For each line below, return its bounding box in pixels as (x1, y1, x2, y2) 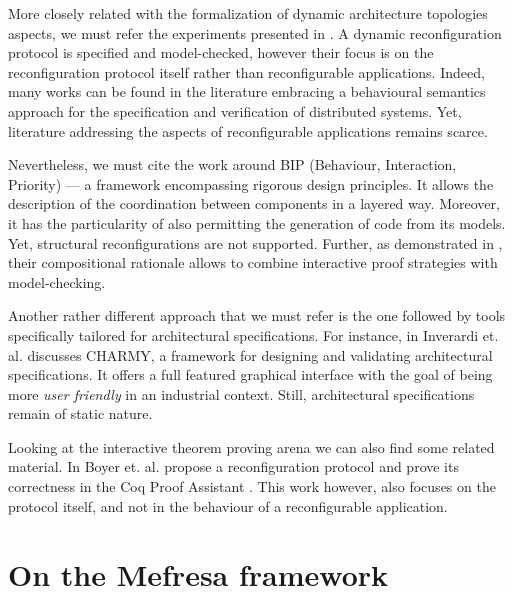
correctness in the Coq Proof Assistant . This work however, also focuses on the (8, 476, 496, 497)
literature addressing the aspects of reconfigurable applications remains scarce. (8, 120, 488, 141)
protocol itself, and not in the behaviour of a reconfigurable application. (8, 495, 448, 516)
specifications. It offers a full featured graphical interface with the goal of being (8, 364, 493, 385)
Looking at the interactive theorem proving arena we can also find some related (8, 436, 495, 457)
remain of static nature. (8, 403, 153, 424)
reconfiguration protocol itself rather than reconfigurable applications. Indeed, (8, 61, 485, 82)
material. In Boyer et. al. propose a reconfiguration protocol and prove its (8, 456, 459, 477)
